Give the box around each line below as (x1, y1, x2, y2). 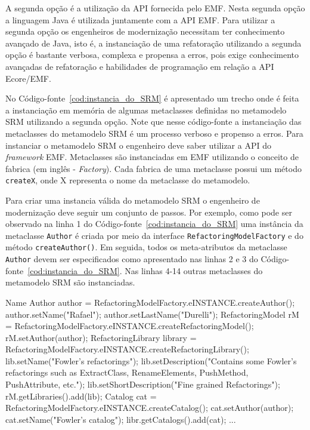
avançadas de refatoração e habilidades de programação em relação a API (5, 60, 274, 72)
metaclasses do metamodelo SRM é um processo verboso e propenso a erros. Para (5, 127, 303, 139)
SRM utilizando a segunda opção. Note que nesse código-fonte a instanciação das (5, 115, 302, 128)
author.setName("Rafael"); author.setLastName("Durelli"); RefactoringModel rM (5, 308, 299, 320)
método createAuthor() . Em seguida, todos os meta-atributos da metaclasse (5, 241, 287, 253)
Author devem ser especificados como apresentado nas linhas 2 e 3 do (5, 253, 258, 265)
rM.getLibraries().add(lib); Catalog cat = (5, 389, 157, 402)
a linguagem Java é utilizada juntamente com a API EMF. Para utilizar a (5, 13, 275, 26)
